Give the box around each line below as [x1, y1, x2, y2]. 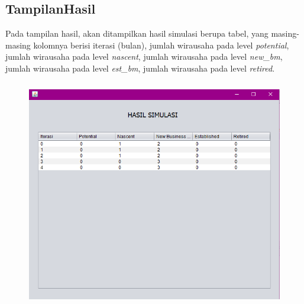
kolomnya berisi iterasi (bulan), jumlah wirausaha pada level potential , [33, 38, 289, 51]
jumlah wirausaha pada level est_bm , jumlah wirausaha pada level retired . [5, 62, 275, 74]
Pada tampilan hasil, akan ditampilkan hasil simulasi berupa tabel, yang [5, 27, 269, 40]
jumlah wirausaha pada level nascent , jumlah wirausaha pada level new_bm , [5, 50, 283, 63]
